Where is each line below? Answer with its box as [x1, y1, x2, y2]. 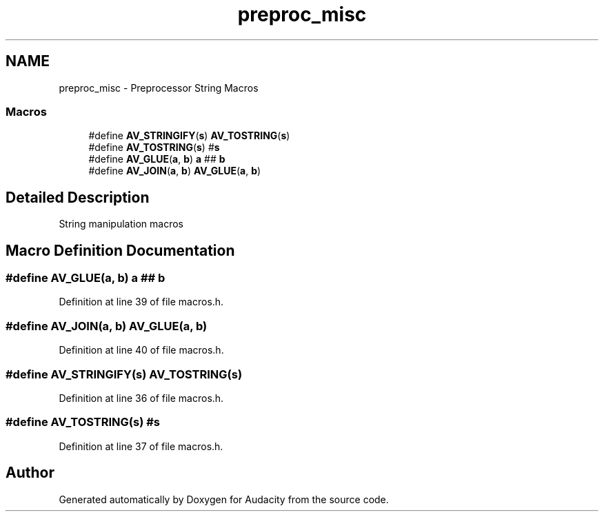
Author [6, 464, 54, 482]
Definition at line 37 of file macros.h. [59, 440, 223, 452]
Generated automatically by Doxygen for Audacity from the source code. [59, 493, 389, 505]
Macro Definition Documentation [6, 241, 235, 259]
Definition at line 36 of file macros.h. [59, 392, 224, 404]
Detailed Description [6, 188, 150, 206]
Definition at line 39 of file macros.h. [59, 296, 224, 308]
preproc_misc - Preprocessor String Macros [59, 81, 259, 94]
